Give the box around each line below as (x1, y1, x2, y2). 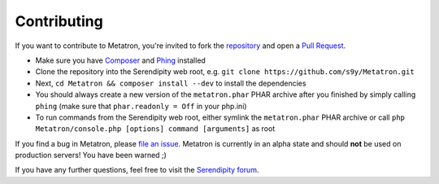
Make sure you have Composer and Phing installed (35, 55, 206, 65)
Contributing (15, 12, 103, 30)
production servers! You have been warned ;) (15, 151, 167, 160)
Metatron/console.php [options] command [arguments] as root (35, 124, 276, 134)
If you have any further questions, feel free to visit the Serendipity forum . (15, 165, 259, 175)
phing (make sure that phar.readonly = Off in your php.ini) (35, 101, 247, 111)
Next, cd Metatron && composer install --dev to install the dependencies (35, 78, 306, 88)
